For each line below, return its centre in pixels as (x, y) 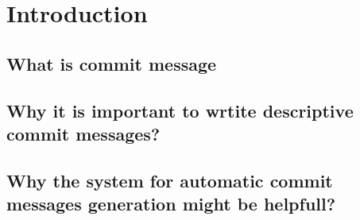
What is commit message (112, 63)
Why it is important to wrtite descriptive (180, 110)
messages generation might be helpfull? (171, 204)
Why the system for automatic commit (170, 180)
